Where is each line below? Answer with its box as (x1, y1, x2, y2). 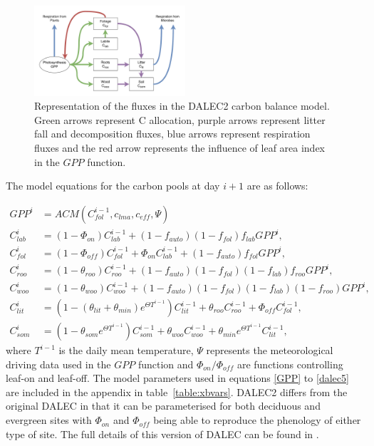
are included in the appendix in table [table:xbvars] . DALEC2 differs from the (6, 384, 348, 399)
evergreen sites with (6, 413, 92, 427)
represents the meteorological (206, 343, 333, 358)
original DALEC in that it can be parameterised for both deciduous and (6, 398, 321, 413)
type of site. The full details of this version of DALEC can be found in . (6, 426, 319, 441)
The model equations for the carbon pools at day (6, 178, 220, 193)
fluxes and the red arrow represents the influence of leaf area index (34, 140, 326, 155)
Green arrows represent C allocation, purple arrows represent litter (34, 112, 326, 127)
